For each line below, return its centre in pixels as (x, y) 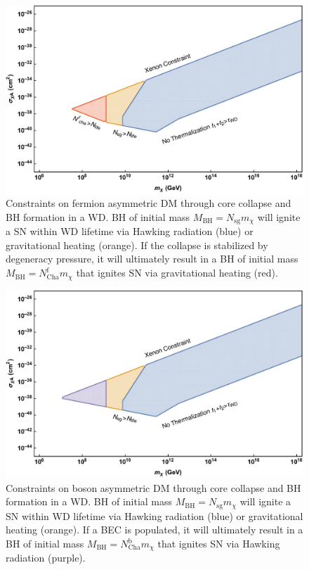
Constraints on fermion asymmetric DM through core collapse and (149, 203)
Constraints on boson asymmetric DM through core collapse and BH (153, 487)
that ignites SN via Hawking (219, 544)
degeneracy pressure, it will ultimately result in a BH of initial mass (152, 259)
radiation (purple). (46, 558)
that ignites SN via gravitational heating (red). (177, 273)
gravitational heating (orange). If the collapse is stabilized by (137, 245)
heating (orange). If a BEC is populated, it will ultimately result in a (154, 530)
